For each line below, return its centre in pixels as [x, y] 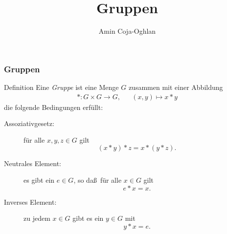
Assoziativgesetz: [29, 123]
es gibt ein [39, 180]
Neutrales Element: [33, 163]
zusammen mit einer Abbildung [176, 87]
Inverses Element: [30, 202]
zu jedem [37, 218]
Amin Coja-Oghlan [127, 31]
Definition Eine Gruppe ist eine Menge [61, 87]
